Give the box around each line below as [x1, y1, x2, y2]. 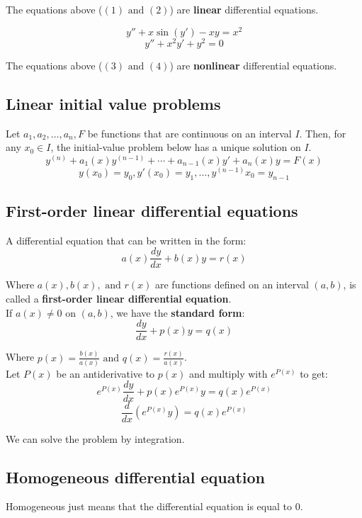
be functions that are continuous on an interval [87, 125, 292, 140]
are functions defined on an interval [154, 277, 309, 292]
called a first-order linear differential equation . [6, 291, 232, 306]
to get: [300, 366, 328, 381]
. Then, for [299, 125, 346, 140]
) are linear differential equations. [169, 2, 319, 16]
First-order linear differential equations [6, 199, 298, 221]
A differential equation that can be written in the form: [6, 232, 247, 247]
